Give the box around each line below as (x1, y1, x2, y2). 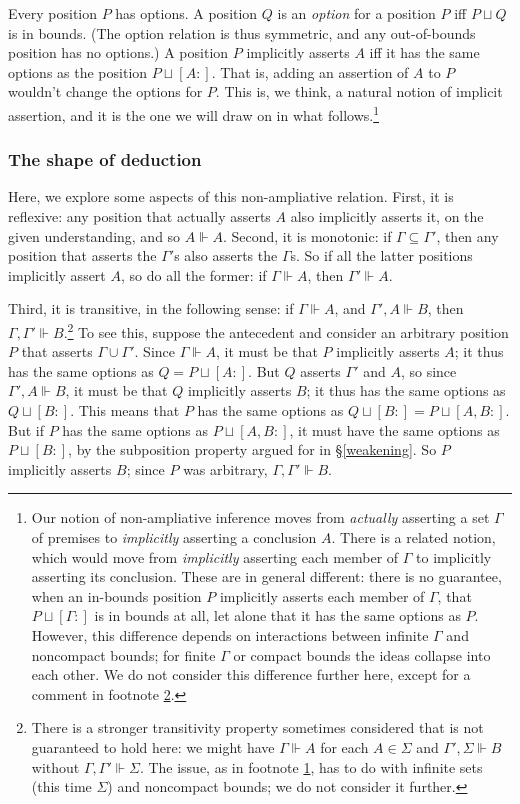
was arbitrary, (183, 458, 268, 479)
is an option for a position (277, 3, 436, 23)
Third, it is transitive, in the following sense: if (8, 298, 294, 319)
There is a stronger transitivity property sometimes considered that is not (31, 717, 484, 738)
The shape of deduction (8, 147, 202, 172)
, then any (436, 225, 499, 246)
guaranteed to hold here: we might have (31, 736, 275, 757)
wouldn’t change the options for (8, 81, 203, 102)
